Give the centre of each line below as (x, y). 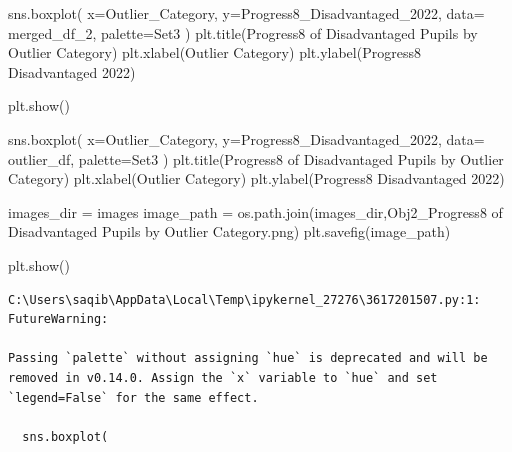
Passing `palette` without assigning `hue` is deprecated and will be (248, 358)
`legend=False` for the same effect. (133, 397)
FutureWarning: (58, 319)
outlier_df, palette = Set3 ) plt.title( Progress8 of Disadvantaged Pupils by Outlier (256, 158)
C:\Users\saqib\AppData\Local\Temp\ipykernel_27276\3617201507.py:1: (244, 299)
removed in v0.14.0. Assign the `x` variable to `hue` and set (223, 377)
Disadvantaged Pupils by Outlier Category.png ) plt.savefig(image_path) (229, 231)
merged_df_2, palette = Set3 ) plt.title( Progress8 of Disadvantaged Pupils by (243, 32)
